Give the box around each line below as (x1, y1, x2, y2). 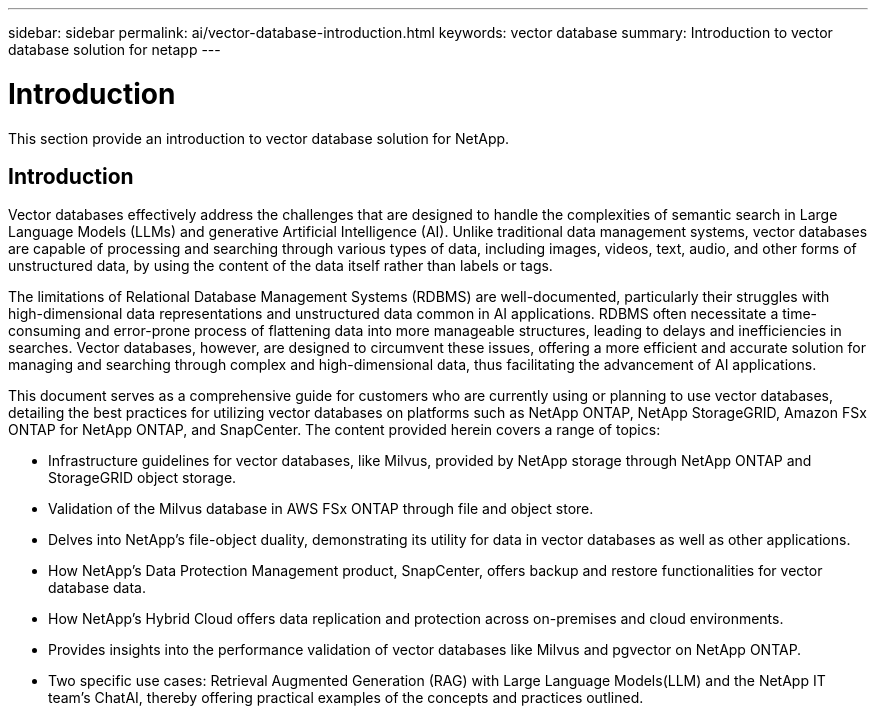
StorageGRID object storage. (48, 469, 237, 487)
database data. (48, 579, 146, 597)
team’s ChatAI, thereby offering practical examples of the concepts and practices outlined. (48, 689, 644, 707)
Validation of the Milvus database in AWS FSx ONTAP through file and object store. (48, 500, 594, 518)
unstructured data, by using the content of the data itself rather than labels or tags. (8, 257, 553, 275)
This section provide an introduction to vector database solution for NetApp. (8, 129, 510, 147)
